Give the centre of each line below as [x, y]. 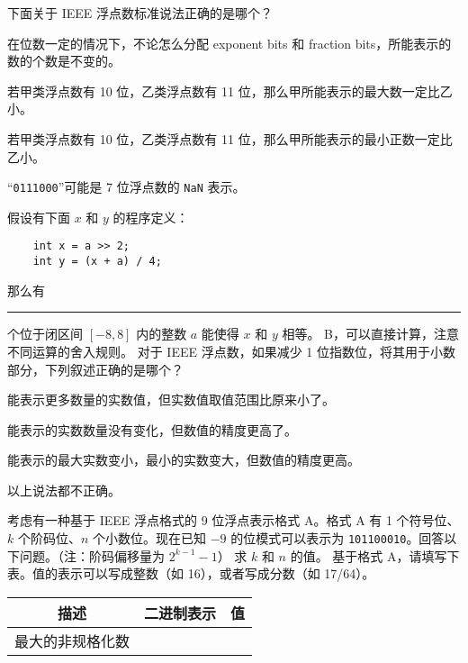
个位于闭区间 [45, 334]
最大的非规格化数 [72, 640]
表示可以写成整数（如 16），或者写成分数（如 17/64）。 [216, 573]
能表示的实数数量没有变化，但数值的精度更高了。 [152, 429]
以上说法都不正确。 [64, 490]
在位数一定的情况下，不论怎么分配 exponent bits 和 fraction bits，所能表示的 [229, 43]
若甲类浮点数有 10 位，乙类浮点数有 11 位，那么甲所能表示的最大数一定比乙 [230, 91]
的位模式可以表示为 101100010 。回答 [337, 538]
